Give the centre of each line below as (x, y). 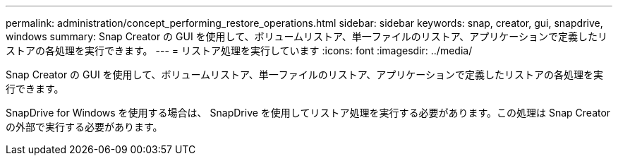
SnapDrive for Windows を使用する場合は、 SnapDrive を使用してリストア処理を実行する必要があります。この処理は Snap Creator (308, 113)
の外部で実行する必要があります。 (84, 127)
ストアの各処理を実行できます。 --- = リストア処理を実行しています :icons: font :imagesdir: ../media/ (239, 50)
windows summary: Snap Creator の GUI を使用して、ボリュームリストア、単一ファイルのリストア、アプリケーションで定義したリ (307, 36)
